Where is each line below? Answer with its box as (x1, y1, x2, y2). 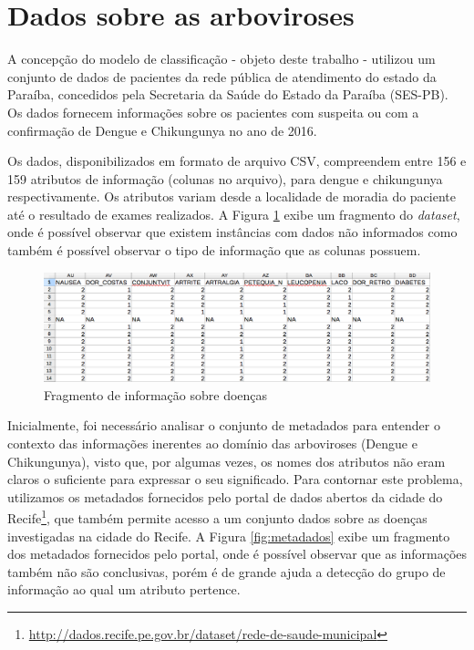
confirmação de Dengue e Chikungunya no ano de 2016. (7, 120, 317, 139)
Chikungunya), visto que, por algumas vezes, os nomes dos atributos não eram (7, 451, 446, 470)
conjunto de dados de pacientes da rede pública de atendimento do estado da (7, 67, 437, 86)
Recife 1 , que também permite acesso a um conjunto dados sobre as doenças (7, 506, 428, 527)
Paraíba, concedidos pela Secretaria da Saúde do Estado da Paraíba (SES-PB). (7, 85, 448, 104)
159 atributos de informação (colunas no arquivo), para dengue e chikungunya (7, 169, 443, 188)
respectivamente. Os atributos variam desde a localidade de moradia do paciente (7, 187, 456, 206)
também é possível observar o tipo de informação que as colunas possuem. (7, 241, 421, 260)
